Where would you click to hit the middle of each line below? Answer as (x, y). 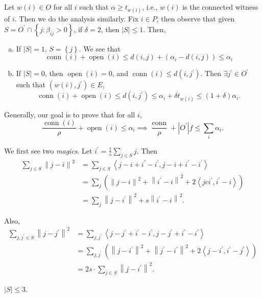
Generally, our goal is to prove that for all (70, 114)
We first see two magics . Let (48, 150)
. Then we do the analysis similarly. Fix (77, 19)
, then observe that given (196, 19)
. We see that (100, 48)
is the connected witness (220, 7)
